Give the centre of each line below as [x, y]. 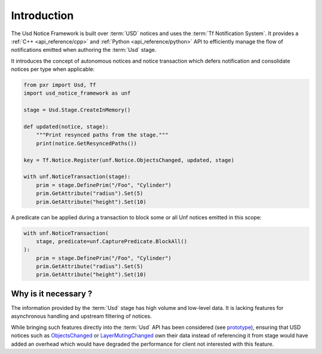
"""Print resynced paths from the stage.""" [102, 135]
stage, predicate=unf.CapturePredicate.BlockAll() [112, 241]
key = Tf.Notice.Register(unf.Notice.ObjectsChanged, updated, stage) [129, 160]
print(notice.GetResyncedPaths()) [86, 143]
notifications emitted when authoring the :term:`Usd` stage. [84, 50]
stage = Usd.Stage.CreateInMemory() [77, 110]
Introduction [42, 15]
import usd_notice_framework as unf [77, 93]
